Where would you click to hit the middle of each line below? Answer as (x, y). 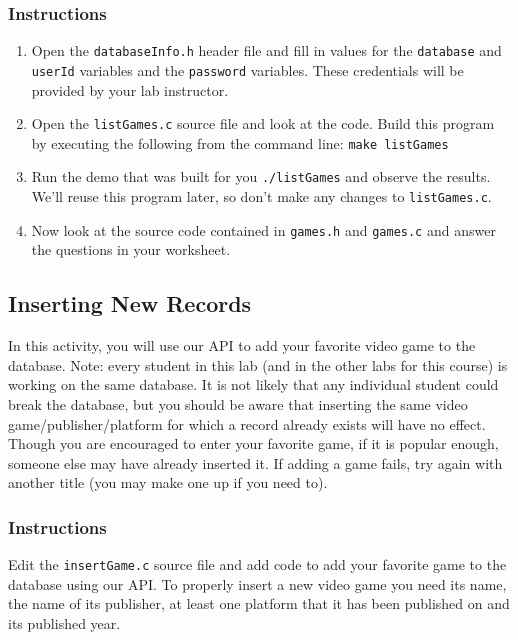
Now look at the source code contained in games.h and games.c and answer (263, 229)
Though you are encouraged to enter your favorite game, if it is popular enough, (253, 443)
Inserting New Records (130, 303)
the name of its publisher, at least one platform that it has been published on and (259, 603)
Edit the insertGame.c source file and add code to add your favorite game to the (257, 564)
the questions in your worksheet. (131, 249)
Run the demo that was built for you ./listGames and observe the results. (261, 176)
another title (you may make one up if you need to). (168, 482)
